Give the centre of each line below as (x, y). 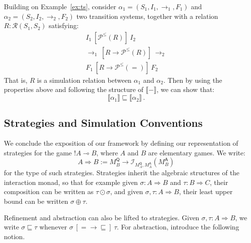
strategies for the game (38, 152)
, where (107, 152)
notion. (14, 236)
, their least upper (206, 191)
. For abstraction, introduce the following (178, 227)
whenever (53, 227)
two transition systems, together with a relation (147, 16)
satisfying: (64, 25)
